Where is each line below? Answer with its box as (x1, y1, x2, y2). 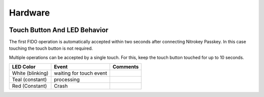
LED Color (12, 63, 36, 70)
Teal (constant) (12, 76, 47, 83)
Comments (112, 63, 139, 70)
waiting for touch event (54, 70, 108, 77)
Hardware (9, 7, 50, 18)
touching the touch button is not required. (9, 45, 93, 51)
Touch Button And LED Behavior (9, 26, 109, 34)
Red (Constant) (12, 83, 47, 90)
